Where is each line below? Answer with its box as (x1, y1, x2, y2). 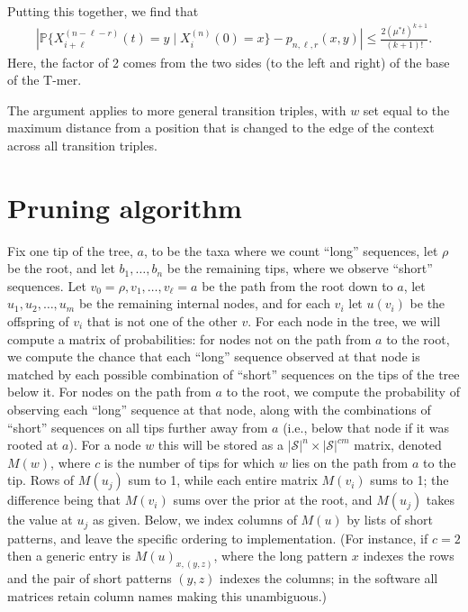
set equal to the (363, 100, 450, 119)
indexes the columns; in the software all (220, 569, 438, 588)
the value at (7, 510, 73, 529)
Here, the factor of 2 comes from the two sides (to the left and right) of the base (7, 52, 450, 71)
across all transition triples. (7, 135, 157, 154)
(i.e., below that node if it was (283, 417, 449, 436)
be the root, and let (7, 259, 115, 278)
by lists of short (346, 510, 433, 529)
